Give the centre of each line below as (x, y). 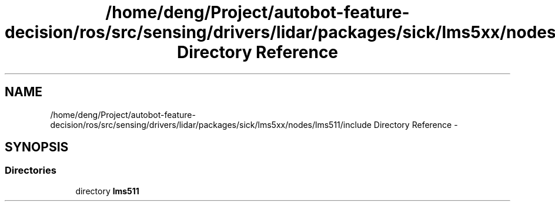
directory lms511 (107, 191)
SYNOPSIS (37, 147)
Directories (31, 170)
